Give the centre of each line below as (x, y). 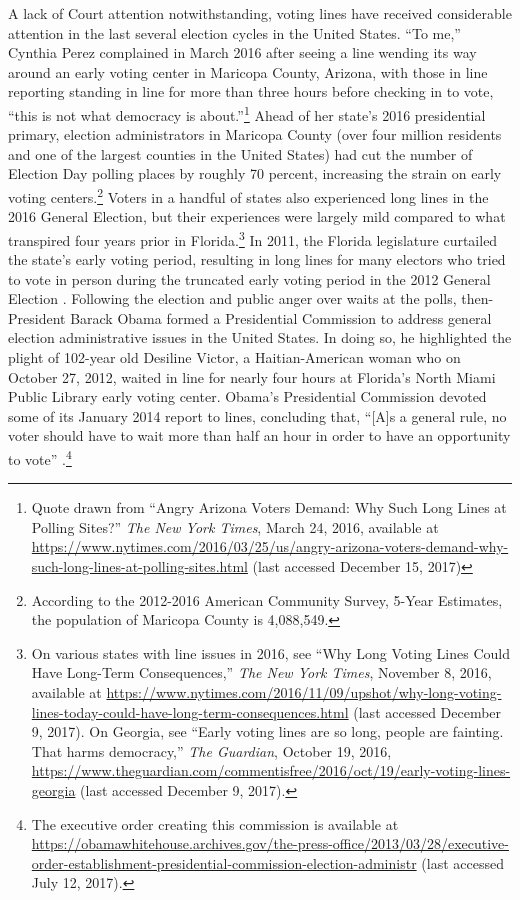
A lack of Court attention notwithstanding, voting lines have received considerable (260, 13)
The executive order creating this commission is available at (215, 823)
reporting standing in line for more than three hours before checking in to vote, (251, 91)
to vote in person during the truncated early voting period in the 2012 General (249, 278)
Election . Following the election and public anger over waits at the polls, (232, 298)
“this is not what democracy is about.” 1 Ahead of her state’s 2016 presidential (247, 113)
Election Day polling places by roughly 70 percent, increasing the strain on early (255, 173)
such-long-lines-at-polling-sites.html (139, 566)
